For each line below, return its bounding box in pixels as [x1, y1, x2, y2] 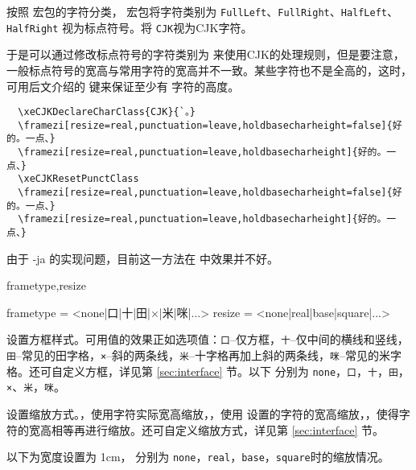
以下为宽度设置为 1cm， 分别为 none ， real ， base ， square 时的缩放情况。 [6, 448, 389, 465]
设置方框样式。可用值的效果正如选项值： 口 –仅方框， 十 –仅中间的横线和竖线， [6, 331, 409, 348]
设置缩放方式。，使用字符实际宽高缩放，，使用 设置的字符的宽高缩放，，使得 [6, 406, 399, 423]
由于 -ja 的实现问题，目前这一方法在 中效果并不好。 [6, 249, 278, 266]
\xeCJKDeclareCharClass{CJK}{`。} [18, 106, 196, 118]
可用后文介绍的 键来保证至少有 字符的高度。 [6, 77, 240, 94]
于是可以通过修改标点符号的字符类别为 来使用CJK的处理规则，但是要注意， [6, 46, 405, 63]
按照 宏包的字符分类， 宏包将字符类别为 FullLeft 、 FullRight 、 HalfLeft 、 [6, 3, 398, 19]
